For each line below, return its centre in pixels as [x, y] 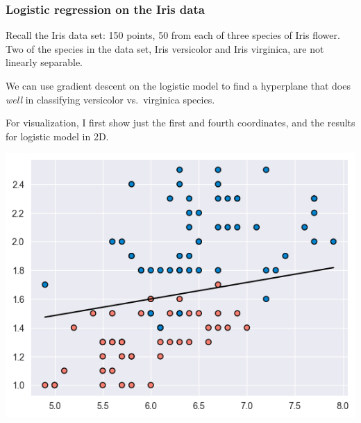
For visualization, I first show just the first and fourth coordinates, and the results [180, 123]
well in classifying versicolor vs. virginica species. [110, 99]
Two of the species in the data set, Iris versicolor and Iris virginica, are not [165, 48]
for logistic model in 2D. [57, 136]
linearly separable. [44, 62]
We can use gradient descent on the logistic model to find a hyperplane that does [178, 85]
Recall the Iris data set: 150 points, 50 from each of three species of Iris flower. [173, 35]
